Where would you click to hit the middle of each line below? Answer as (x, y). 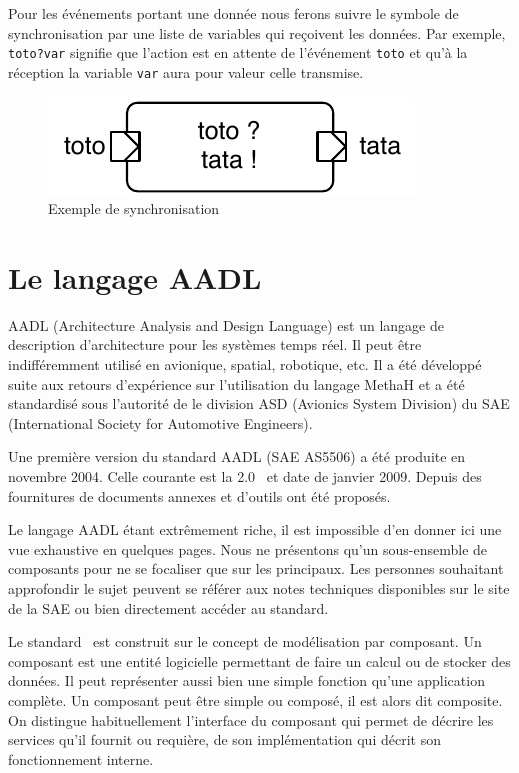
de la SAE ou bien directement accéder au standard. (168, 607)
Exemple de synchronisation (134, 208)
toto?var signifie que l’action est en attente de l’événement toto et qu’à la (238, 52)
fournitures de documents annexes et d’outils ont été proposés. (199, 495)
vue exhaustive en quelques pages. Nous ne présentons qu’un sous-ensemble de (248, 548)
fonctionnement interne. (81, 758)
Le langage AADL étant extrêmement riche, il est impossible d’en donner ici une (255, 529)
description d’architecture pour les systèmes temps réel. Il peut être (215, 344)
